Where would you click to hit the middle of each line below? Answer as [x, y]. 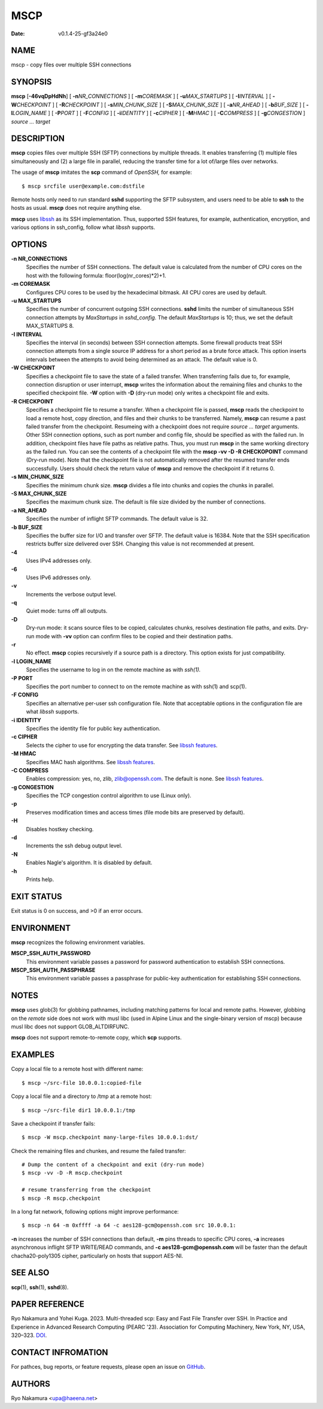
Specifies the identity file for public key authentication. [93, 728]
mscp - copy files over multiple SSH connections [71, 65]
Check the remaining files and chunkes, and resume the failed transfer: [98, 1151]
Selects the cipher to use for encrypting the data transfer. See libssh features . [122, 745]
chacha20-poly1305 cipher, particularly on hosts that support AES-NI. [97, 1256]
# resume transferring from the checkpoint [86, 1190]
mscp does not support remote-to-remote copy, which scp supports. [96, 1037]
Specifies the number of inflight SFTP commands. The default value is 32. [117, 519]
